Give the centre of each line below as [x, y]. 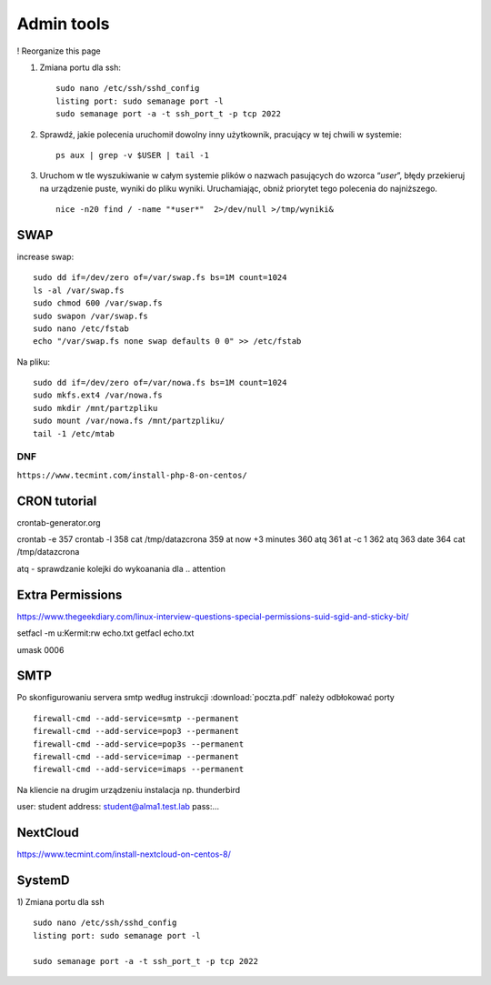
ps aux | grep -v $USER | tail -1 [132, 155]
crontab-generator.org [59, 522]
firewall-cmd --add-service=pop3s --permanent [139, 744]
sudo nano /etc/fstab [81, 328]
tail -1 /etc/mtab [74, 433]
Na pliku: [33, 362]
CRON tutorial [57, 501]
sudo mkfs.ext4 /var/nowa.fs [98, 395]
